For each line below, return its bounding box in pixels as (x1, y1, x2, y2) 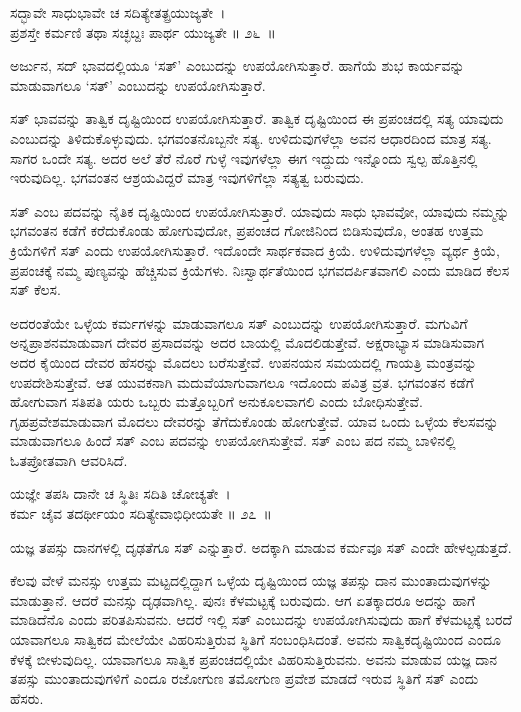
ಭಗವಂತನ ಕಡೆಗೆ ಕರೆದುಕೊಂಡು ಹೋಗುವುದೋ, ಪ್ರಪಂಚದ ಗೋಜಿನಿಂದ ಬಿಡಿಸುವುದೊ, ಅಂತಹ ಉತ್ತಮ (10, 220, 484, 241)
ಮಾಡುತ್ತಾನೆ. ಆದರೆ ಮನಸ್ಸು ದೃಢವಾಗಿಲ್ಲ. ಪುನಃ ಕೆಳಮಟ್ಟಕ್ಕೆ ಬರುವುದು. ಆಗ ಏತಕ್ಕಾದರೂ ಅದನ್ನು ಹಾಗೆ (10, 589, 476, 610)
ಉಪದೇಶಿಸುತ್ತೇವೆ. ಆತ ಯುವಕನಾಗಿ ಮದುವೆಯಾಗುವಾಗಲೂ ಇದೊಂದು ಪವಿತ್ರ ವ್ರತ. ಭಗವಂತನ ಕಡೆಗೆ (10, 371, 474, 392)
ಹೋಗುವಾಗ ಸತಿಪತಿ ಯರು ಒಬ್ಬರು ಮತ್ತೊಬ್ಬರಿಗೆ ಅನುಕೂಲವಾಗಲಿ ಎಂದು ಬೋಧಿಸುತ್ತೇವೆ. (10, 391, 423, 412)
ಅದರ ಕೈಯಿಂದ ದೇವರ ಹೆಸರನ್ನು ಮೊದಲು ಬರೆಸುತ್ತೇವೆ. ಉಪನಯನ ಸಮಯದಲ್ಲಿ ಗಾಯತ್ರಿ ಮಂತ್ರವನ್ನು (10, 351, 477, 372)
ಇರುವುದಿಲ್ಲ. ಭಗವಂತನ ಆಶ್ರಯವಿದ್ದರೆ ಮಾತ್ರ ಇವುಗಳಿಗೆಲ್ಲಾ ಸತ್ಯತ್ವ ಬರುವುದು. (10, 167, 364, 188)
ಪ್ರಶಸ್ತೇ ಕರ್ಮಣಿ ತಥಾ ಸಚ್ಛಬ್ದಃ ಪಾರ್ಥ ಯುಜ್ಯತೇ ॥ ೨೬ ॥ (10, 21, 276, 42)
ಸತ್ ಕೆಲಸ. (10, 279, 61, 300)
